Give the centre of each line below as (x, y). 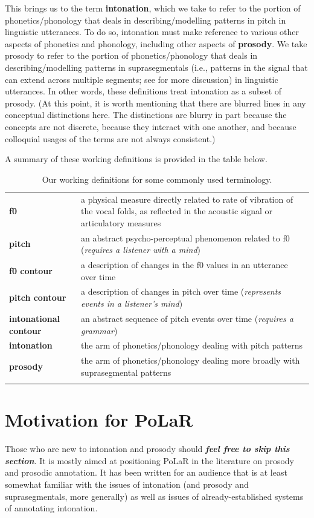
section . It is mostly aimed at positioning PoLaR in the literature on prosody (149, 460)
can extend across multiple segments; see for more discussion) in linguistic (142, 79)
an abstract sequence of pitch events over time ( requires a (187, 318)
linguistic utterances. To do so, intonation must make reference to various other (152, 32)
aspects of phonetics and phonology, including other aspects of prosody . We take (156, 43)
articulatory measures (121, 222)
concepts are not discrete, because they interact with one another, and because (151, 126)
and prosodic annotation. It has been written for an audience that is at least (146, 472)
